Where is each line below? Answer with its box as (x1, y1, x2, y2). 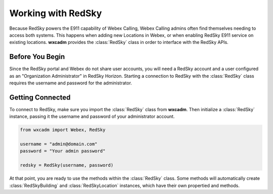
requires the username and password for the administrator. (9, 80, 132, 86)
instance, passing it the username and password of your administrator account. (9, 114, 175, 120)
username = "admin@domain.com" (20, 141, 98, 147)
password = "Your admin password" (20, 148, 106, 154)
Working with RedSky (9, 8, 102, 19)
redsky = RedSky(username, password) (20, 162, 114, 168)
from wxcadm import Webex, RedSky (20, 127, 106, 133)
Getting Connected (9, 93, 71, 102)
